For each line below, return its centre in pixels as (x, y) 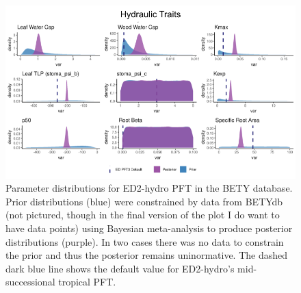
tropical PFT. (87, 282)
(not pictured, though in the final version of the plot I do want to (143, 215)
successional (30, 282)
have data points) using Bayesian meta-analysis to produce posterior (149, 228)
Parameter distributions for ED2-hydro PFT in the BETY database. (149, 188)
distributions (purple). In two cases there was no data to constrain (145, 241)
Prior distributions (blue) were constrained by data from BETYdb (144, 201)
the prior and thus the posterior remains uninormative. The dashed (147, 255)
